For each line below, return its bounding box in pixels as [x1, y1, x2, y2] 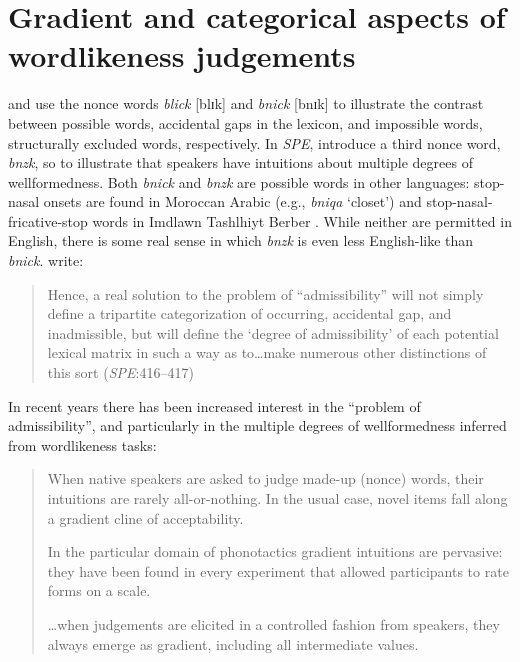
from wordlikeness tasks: [8, 434, 157, 455]
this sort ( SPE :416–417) [47, 362, 194, 383]
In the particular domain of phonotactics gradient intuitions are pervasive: [47, 541, 503, 562]
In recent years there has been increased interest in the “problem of [8, 395, 421, 416]
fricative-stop [8, 210, 88, 231]
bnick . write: [8, 250, 84, 271]
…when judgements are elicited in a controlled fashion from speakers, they [47, 613, 500, 634]
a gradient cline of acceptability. [47, 507, 244, 528]
